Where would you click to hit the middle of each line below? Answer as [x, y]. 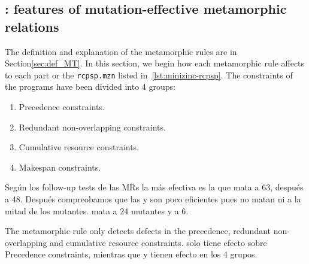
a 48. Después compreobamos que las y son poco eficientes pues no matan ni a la [153, 199]
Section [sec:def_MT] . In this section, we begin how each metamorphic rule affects [155, 63]
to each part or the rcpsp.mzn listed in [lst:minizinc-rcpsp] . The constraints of [149, 75]
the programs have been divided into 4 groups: [90, 87]
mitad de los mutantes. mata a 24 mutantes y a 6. [97, 210]
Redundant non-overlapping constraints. [92, 127]
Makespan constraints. [60, 167]
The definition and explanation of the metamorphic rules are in [121, 51]
